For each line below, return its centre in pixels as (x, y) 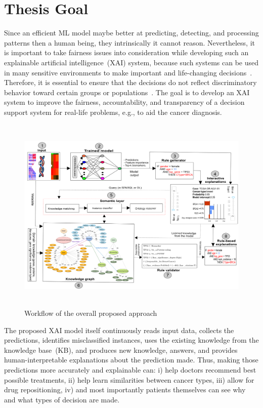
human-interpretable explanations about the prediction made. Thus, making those (131, 360)
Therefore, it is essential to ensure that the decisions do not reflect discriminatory (130, 82)
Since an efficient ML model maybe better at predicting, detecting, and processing (131, 33)
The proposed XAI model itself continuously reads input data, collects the (119, 330)
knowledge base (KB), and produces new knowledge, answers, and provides (121, 350)
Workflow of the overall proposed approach (91, 313)
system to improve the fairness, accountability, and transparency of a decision (124, 102)
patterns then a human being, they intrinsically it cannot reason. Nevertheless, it (130, 42)
